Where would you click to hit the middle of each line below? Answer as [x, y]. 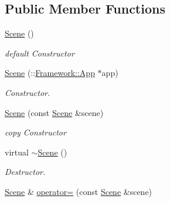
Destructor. [25, 172]
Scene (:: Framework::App [50, 73]
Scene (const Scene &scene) [54, 112]
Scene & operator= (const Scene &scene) [79, 191]
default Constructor [40, 53]
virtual [17, 152]
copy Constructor [35, 132]
